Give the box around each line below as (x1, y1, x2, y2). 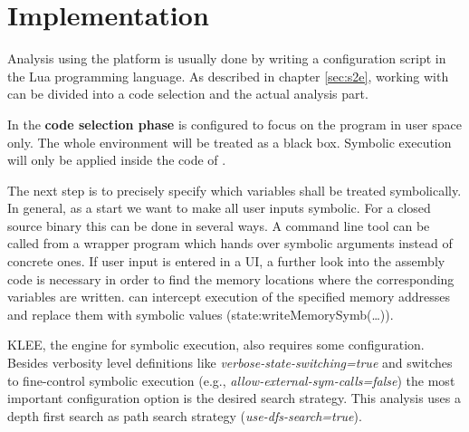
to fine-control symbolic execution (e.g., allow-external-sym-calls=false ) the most (7, 370, 455, 389)
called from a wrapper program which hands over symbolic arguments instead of (7, 234, 453, 253)
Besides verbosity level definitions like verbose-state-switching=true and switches (7, 353, 453, 372)
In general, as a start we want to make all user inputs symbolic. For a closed (7, 198, 431, 217)
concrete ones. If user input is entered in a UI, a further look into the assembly (7, 252, 445, 271)
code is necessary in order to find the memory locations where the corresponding (7, 269, 455, 288)
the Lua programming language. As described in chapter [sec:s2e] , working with (7, 66, 449, 85)
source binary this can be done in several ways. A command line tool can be (7, 216, 430, 235)
